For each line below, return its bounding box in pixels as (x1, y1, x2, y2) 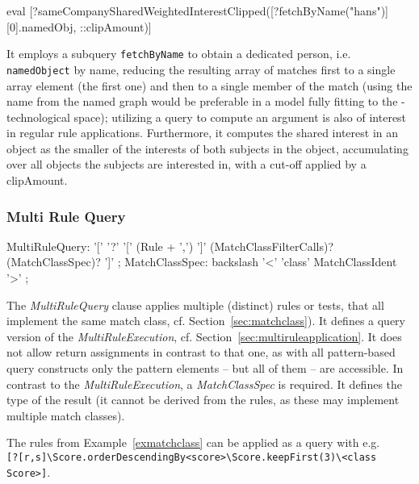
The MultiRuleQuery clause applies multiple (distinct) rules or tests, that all (6, 296, 384, 313)
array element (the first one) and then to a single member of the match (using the (6, 77, 413, 94)
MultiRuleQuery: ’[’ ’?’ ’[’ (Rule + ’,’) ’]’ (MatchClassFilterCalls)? (6, 237, 333, 254)
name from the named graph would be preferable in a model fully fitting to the (6, 93, 398, 110)
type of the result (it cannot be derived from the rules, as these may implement (6, 391, 400, 408)
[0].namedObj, (6, 18, 77, 35)
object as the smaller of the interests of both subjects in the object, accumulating (6, 140, 409, 156)
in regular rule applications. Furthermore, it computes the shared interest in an (6, 124, 399, 141)
